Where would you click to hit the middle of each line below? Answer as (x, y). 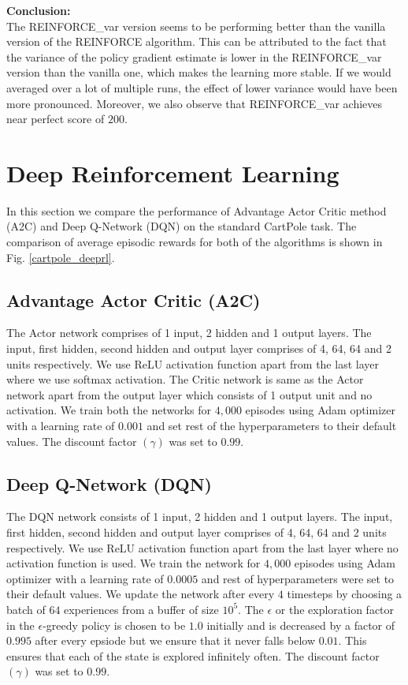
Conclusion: (39, 10)
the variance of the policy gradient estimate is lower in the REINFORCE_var (194, 56)
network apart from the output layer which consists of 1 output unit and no (189, 394)
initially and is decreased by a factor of (301, 625)
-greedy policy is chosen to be (114, 625)
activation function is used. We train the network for (134, 563)
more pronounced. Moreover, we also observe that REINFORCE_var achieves (195, 103)
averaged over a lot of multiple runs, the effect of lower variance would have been (202, 87)
